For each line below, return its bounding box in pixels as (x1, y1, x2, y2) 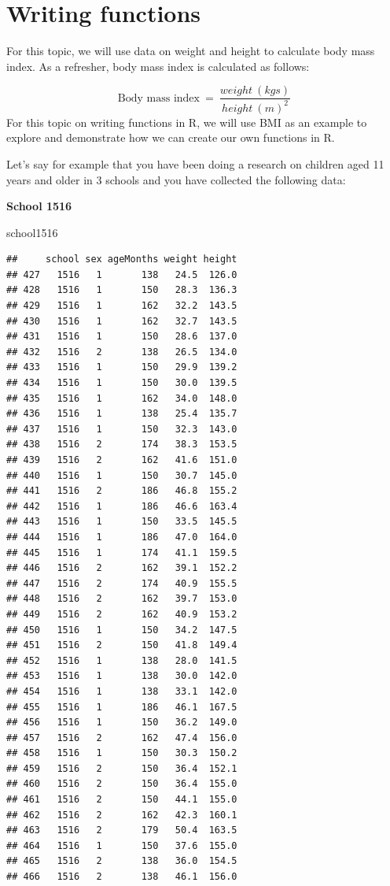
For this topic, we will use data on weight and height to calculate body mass (6, 43, 375, 59)
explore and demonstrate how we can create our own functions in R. (6, 129, 335, 146)
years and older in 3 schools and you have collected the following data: (6, 171, 346, 187)
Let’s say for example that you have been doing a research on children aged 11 (6, 155, 384, 172)
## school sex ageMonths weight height (6, 254, 237, 265)
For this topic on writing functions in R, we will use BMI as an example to (6, 113, 367, 130)
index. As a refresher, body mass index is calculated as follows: (6, 57, 310, 74)
